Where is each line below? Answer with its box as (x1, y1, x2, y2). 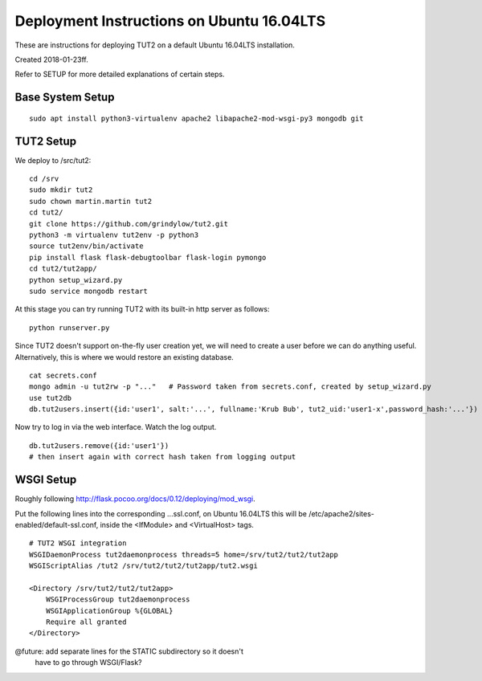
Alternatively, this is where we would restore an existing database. (14, 352, 235, 361)
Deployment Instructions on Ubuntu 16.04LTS (14, 12, 325, 30)
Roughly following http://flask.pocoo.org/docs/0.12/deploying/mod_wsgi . (14, 494, 256, 504)
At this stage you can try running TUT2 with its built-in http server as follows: (14, 304, 270, 314)
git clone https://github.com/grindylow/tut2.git (29, 219, 229, 228)
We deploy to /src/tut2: (14, 155, 92, 165)
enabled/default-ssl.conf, (14, 520, 99, 529)
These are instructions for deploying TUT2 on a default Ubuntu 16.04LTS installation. (14, 40, 295, 50)
